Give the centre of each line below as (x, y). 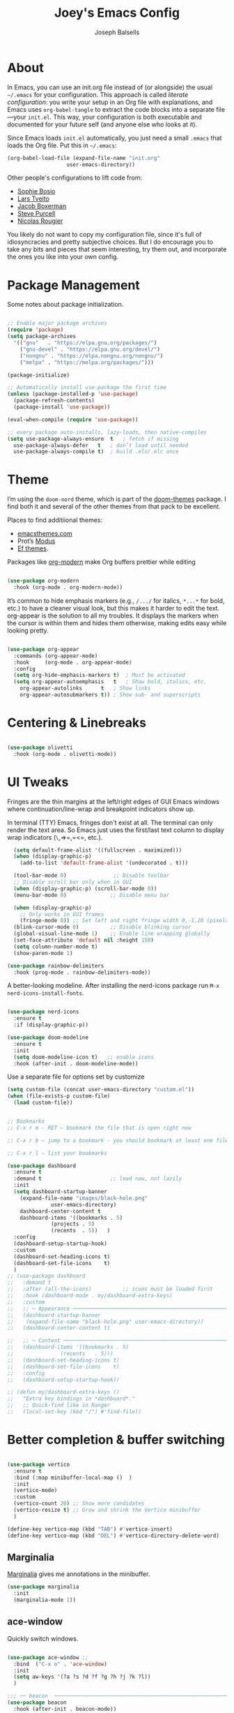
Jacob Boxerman (42, 206)
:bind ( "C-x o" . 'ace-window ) (61, 1664)
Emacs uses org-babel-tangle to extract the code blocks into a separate (111, 109)
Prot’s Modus (36, 541)
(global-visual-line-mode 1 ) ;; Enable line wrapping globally (112, 934)
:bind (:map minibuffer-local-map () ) (73, 1478)
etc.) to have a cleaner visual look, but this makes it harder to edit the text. (114, 608)
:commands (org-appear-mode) (56, 656)
